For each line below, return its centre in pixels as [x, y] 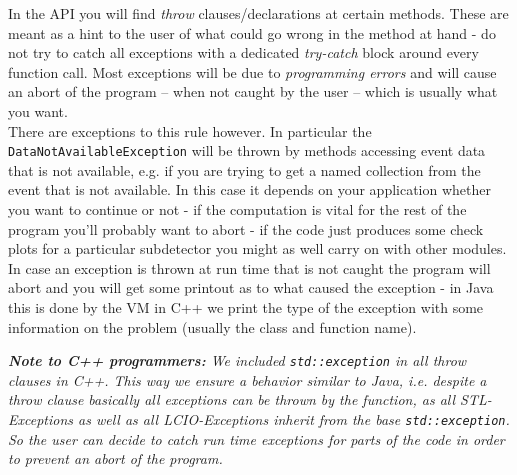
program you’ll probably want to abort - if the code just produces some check [246, 228]
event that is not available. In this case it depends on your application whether [249, 189]
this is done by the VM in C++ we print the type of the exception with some [246, 306]
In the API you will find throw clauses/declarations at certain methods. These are [258, 13]
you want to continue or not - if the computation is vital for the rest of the [237, 209]
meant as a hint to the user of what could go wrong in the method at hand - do [252, 32]
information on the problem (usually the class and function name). [212, 326]
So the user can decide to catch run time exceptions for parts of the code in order [256, 438]
